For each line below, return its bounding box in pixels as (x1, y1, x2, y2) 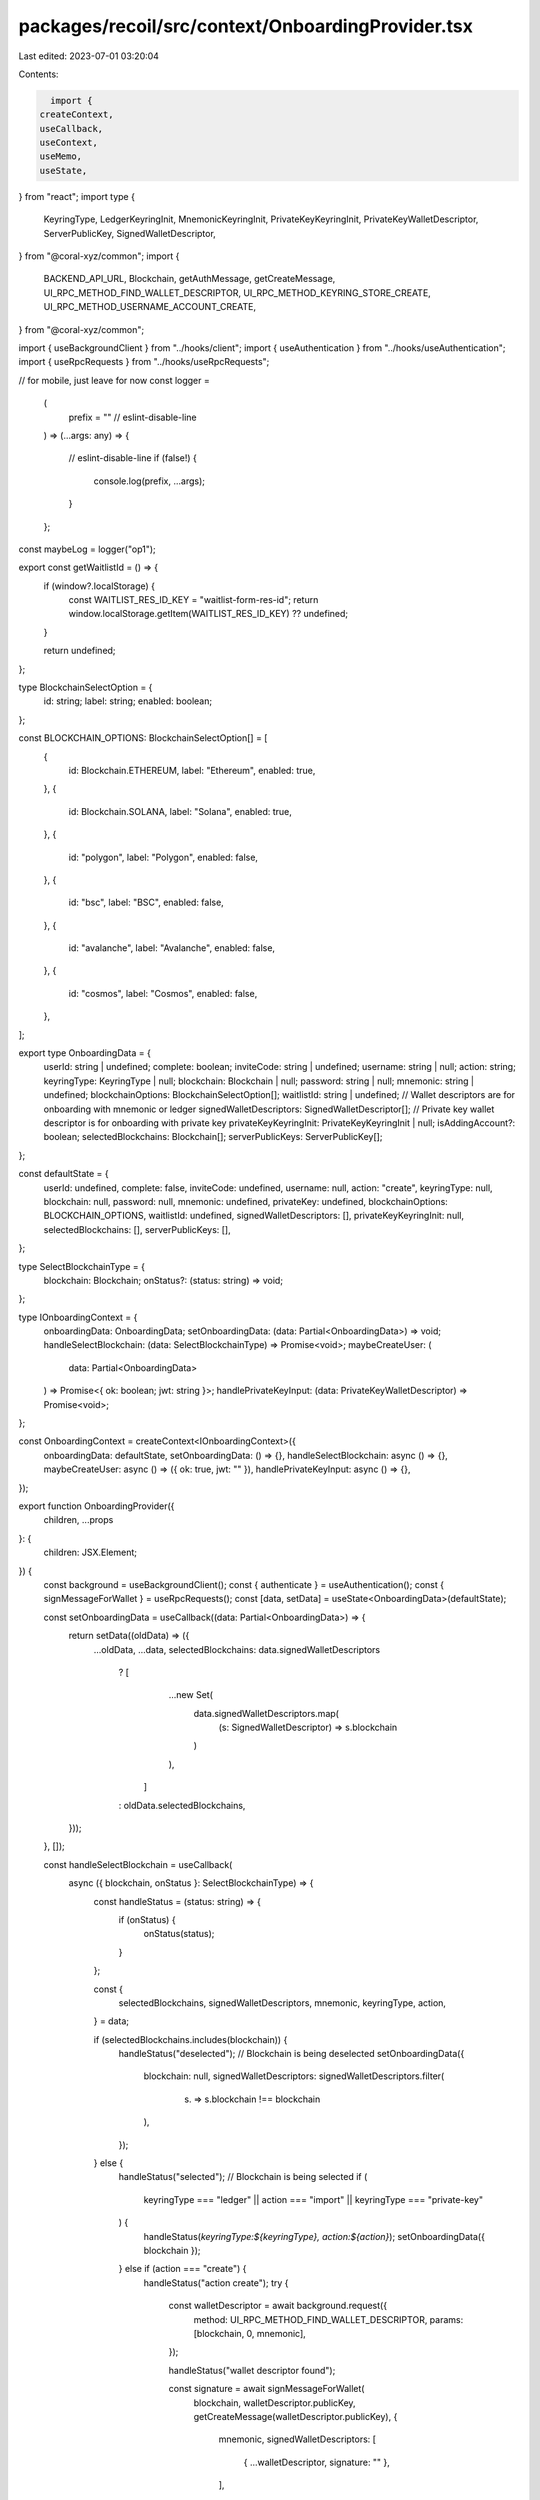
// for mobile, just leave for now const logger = (18, 374, 210, 386)
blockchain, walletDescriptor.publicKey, (193, 2396, 356, 2409)
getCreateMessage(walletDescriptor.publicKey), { (193, 2410, 398, 2422)
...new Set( (168, 1689, 214, 1701)
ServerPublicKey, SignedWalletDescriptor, (43, 227, 217, 239)
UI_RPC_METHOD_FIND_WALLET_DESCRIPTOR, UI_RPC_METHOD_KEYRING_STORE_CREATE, (43, 286, 432, 299)
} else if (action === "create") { (118, 2263, 247, 2275)
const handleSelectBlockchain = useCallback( (43, 1858, 233, 1870)
